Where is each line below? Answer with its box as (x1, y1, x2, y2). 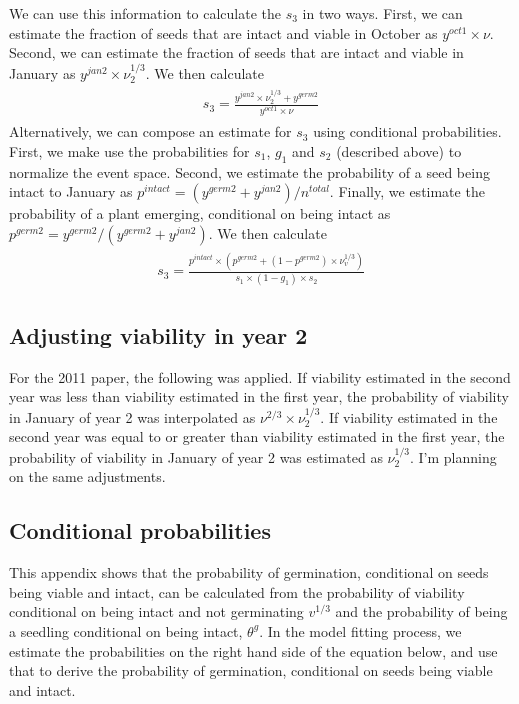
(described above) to (336, 140, 462, 161)
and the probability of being (335, 601, 508, 622)
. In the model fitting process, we (259, 620, 462, 641)
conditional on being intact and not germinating (9, 601, 304, 622)
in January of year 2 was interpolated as (9, 406, 256, 427)
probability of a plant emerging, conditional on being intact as (9, 203, 391, 224)
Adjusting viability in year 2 (9, 319, 308, 350)
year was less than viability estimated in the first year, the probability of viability (9, 386, 509, 407)
